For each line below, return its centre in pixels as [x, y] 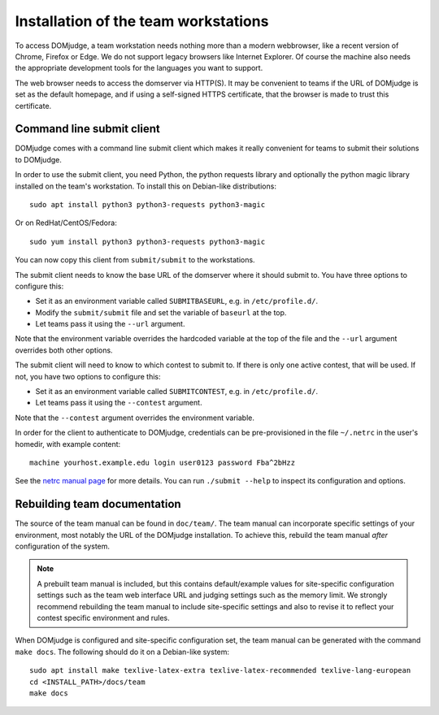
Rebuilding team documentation [98, 504]
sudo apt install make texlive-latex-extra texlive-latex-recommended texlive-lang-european [220, 671]
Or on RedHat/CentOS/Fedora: [66, 223]
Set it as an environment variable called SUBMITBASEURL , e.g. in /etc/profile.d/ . [177, 301]
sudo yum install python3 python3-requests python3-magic [148, 241]
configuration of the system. [62, 546]
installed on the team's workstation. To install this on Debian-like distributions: [146, 186]
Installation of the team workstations [142, 21]
